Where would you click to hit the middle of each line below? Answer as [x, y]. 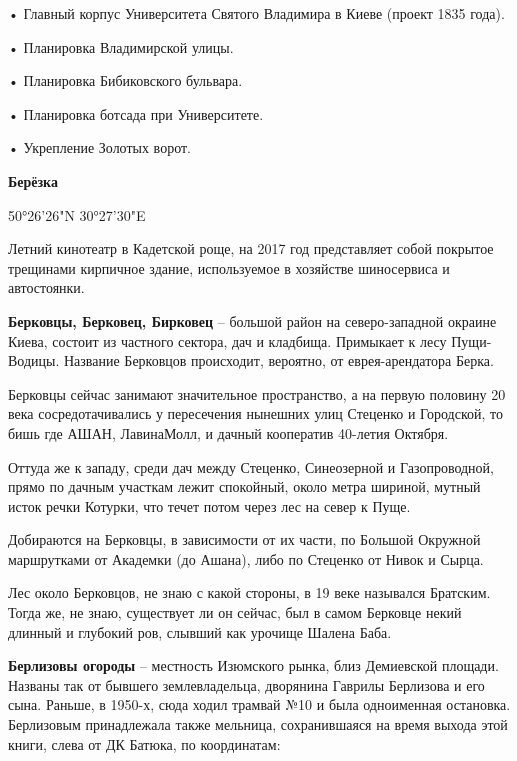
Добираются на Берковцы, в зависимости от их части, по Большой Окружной [244, 539]
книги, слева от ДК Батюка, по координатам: [144, 743]
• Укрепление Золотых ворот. [99, 147]
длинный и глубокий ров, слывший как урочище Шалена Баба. [200, 631]
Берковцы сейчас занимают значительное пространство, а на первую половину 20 [257, 393]
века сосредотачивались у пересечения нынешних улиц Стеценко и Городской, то [255, 413]
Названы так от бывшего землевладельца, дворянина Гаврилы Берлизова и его [246, 684]
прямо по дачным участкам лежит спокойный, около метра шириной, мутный [244, 486]
